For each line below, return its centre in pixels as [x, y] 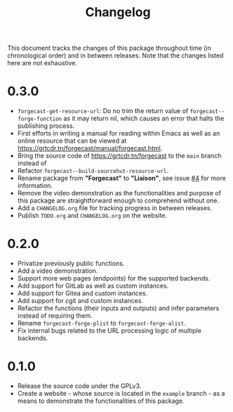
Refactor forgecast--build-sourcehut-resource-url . [93, 171]
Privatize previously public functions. [71, 264]
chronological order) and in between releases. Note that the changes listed [115, 56]
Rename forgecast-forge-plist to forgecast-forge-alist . [101, 323]
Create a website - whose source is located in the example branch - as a [121, 393]
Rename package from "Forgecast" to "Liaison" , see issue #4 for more [121, 178]
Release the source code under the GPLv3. [79, 386]
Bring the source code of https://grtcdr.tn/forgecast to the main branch [119, 156]
